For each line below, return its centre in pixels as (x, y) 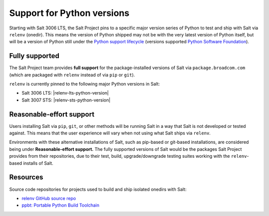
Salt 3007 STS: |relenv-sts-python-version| (66, 100)
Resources (26, 177)
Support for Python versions (69, 13)
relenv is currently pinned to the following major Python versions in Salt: (85, 84)
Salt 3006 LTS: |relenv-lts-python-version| (65, 93)
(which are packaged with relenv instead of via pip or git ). (72, 75)
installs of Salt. (38, 163)
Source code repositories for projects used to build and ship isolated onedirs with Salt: (98, 189)
